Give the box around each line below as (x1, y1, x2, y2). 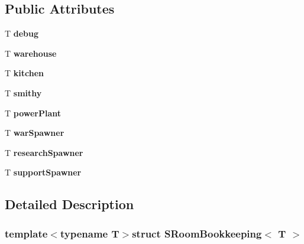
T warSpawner (5, 126, 64, 139)
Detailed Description (5, 195, 134, 213)
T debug (5, 27, 39, 40)
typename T (60, 226, 119, 240)
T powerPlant (5, 106, 62, 119)
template (5, 226, 48, 240)
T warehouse (5, 47, 57, 59)
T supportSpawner (5, 166, 82, 178)
